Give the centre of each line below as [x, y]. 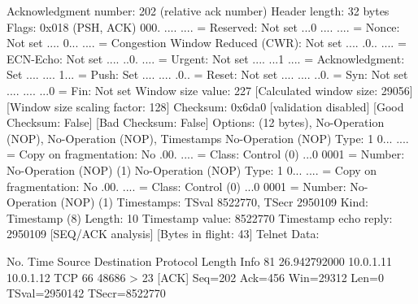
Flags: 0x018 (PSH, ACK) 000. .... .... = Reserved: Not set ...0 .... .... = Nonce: [203, 26]
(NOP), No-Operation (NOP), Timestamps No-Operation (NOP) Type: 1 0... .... [208, 138]
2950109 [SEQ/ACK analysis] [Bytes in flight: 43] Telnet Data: [163, 234]
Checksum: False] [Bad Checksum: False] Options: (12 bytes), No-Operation [196, 122]
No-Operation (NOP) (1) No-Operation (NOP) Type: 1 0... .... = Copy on [192, 169]
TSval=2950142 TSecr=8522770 [86, 293]
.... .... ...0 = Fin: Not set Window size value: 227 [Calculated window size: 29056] [210, 90]
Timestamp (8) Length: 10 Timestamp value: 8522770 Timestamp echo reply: [200, 217]
